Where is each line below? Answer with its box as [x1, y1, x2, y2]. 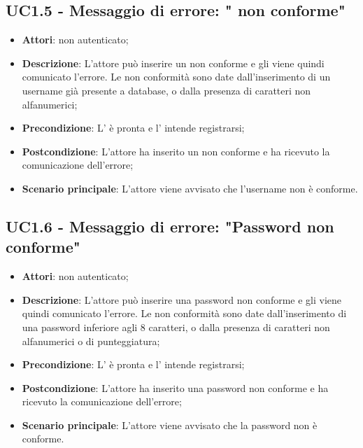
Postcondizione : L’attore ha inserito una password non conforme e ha [22, 380, 329, 395]
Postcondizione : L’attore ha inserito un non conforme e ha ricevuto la [22, 143, 330, 158]
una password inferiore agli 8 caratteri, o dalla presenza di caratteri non [22, 319, 330, 334]
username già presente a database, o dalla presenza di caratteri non [22, 83, 311, 97]
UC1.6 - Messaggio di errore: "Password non [6, 215, 334, 237]
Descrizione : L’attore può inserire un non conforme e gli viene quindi [22, 55, 325, 70]
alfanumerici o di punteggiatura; [22, 333, 160, 348]
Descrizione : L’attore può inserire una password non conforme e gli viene [22, 292, 342, 307]
